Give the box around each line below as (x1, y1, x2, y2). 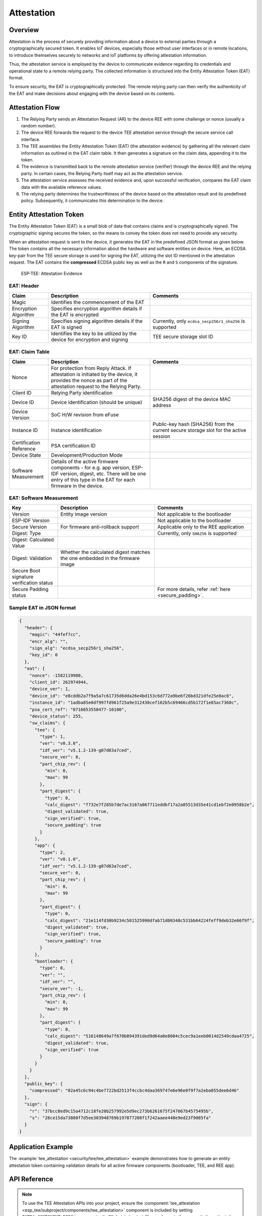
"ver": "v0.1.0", (39, 857, 81, 862)
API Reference (9, 1175, 53, 1183)
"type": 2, (39, 849, 65, 855)
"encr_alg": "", (29, 639, 68, 644)
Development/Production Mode (51, 451, 123, 458)
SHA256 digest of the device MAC (152, 395, 231, 402)
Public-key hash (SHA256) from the (152, 421, 234, 428)
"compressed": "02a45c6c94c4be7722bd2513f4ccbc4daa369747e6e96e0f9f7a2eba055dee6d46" (29, 1088, 240, 1093)
